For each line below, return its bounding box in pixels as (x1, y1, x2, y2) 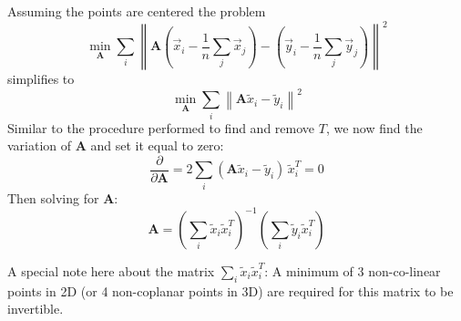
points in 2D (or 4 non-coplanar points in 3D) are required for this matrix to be (7, 281, 454, 300)
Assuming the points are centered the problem (7, 2, 266, 20)
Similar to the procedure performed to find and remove (7, 118, 315, 137)
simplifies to (7, 69, 75, 88)
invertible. (7, 299, 64, 318)
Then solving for (7, 188, 99, 207)
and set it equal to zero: (90, 136, 224, 155)
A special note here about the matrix (7, 261, 215, 280)
